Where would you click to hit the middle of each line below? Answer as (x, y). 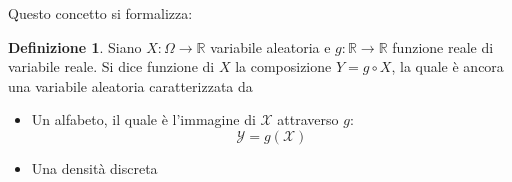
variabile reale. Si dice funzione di (111, 66)
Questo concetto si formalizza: (100, 13)
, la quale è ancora (447, 66)
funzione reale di (443, 46)
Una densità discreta (94, 167)
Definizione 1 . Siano (75, 46)
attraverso (308, 119)
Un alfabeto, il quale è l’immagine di (143, 119)
